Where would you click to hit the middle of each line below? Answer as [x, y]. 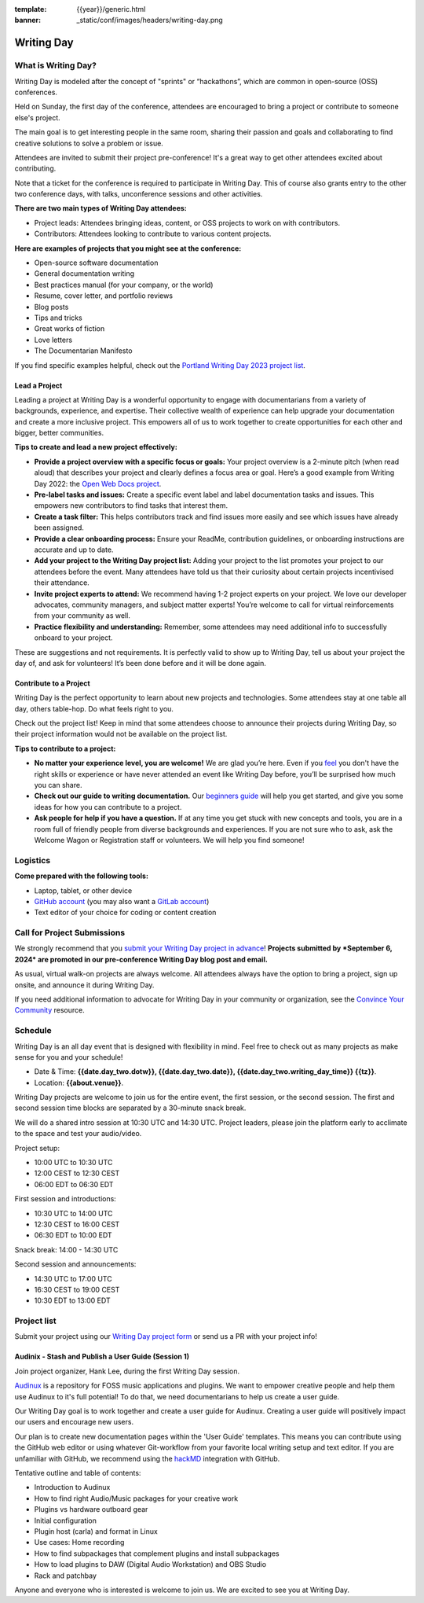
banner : [28, 20]
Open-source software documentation [96, 263]
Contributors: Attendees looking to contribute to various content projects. [153, 234]
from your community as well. [82, 616]
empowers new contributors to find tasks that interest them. [131, 506]
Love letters [53, 340]
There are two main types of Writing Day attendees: [101, 208]
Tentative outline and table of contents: [78, 1473]
